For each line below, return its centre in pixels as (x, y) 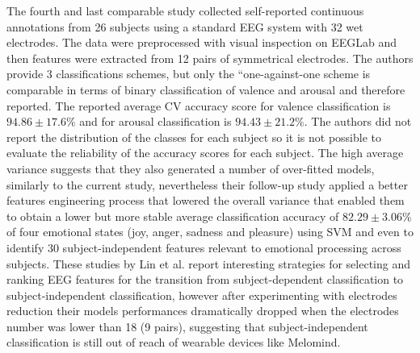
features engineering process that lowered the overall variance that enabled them (206, 200)
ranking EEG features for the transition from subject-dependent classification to (205, 279)
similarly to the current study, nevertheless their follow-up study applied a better (207, 184)
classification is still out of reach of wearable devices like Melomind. (174, 342)
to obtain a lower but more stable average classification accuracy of (173, 216)
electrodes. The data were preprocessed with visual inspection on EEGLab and (202, 42)
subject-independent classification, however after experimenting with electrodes (202, 295)
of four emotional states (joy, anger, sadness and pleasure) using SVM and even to (210, 232)
